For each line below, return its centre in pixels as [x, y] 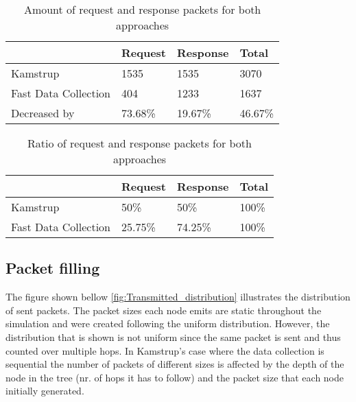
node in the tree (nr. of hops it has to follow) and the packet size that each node [175, 377]
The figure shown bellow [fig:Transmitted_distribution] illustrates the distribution [178, 297]
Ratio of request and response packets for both [140, 143]
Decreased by [43, 113]
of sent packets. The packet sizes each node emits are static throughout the [164, 310]
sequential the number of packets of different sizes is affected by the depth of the [175, 364]
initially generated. [45, 391]
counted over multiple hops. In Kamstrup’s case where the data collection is [165, 350]
